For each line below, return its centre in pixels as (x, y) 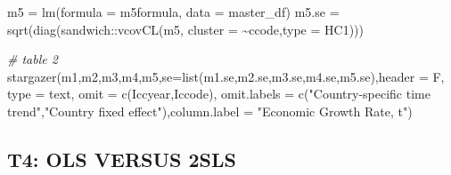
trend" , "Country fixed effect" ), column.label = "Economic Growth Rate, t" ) (210, 111)
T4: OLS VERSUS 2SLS (122, 159)
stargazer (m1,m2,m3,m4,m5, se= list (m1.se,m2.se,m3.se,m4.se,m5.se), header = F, (226, 76)
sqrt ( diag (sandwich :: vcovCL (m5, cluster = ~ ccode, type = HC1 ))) (186, 29)
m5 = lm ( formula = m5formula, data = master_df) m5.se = (173, 12)
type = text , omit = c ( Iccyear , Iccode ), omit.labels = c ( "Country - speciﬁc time (219, 94)
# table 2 (33, 59)
